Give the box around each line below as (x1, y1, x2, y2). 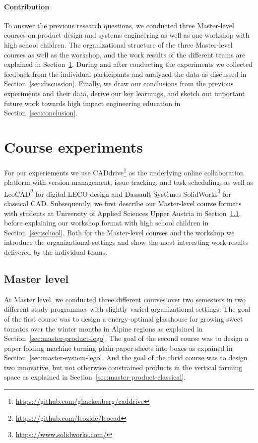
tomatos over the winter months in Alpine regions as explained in (4, 323, 203, 333)
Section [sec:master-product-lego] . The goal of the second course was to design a (4, 333, 249, 343)
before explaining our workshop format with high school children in (4, 218, 209, 228)
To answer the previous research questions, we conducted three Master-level (4, 20, 234, 30)
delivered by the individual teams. (4, 246, 108, 257)
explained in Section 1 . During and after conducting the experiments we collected (4, 59, 253, 69)
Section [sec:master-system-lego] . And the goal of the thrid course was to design (4, 352, 248, 363)
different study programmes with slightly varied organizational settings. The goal (4, 304, 251, 314)
